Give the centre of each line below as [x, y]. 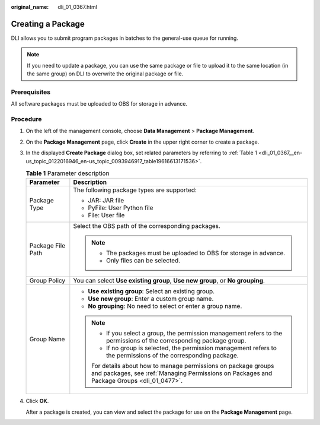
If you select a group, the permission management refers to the [194, 334]
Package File [47, 246]
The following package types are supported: [135, 190]
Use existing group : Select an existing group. [151, 291]
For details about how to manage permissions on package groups [183, 366]
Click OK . [37, 401]
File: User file [106, 215]
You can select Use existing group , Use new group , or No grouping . [169, 281]
